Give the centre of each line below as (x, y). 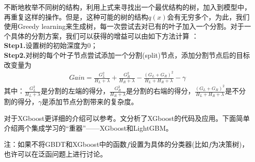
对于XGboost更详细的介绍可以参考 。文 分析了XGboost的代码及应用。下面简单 (127, 118)
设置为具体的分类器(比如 (169, 144)
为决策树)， (230, 144)
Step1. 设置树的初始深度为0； (51, 45)
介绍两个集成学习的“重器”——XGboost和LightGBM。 (89, 127)
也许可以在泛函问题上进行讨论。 (55, 153)
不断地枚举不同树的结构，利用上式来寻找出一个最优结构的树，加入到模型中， (127, 7)
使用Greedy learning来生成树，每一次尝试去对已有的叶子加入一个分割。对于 (124, 26)
